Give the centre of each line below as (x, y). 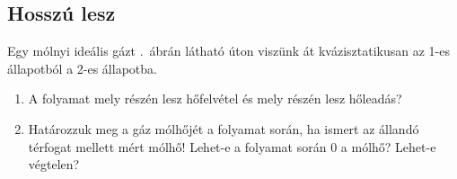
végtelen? (54, 164)
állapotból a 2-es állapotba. (82, 68)
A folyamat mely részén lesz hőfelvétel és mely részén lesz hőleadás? (215, 98)
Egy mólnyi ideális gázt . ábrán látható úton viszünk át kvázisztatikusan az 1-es (228, 51)
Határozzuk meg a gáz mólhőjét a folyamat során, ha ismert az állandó (224, 128)
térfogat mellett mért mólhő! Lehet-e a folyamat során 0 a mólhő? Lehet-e (232, 146)
